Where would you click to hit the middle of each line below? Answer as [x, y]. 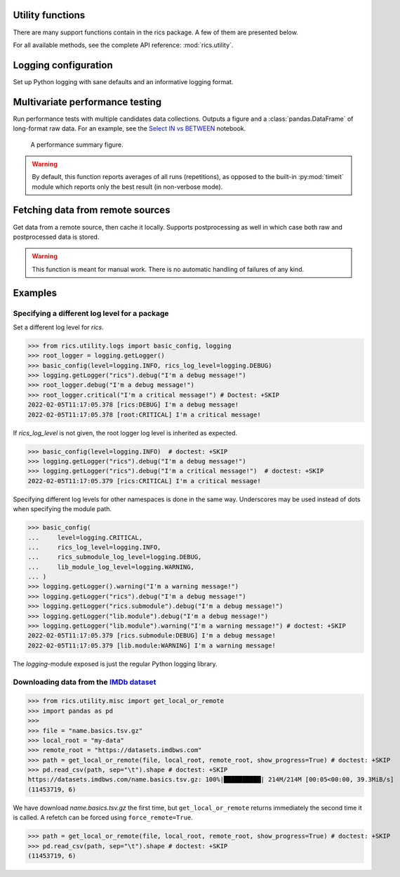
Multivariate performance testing [87, 102]
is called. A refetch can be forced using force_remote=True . [103, 817]
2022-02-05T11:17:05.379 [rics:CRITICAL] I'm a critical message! [144, 481]
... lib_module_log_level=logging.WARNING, [111, 567]
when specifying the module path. [62, 509]
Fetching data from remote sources [92, 210]
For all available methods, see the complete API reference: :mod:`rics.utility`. [123, 45]
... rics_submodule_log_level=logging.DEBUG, [115, 557]
